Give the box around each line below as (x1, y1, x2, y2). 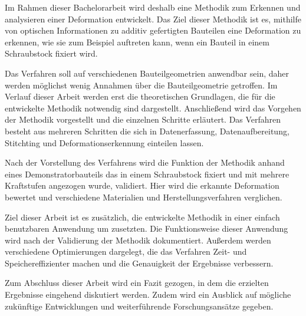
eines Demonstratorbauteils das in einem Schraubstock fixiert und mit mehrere (5, 167, 289, 180)
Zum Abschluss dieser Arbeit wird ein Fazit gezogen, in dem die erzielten (5, 276, 269, 289)
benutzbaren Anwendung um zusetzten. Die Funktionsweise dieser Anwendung (5, 222, 288, 235)
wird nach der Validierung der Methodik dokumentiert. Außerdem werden (5, 233, 271, 246)
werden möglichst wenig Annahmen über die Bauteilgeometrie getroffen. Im (5, 78, 278, 91)
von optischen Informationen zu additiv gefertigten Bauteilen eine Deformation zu (5, 24, 301, 37)
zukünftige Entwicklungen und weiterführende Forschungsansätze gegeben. (5, 299, 274, 312)
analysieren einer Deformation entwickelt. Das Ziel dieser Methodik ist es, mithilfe (5, 12, 301, 25)
